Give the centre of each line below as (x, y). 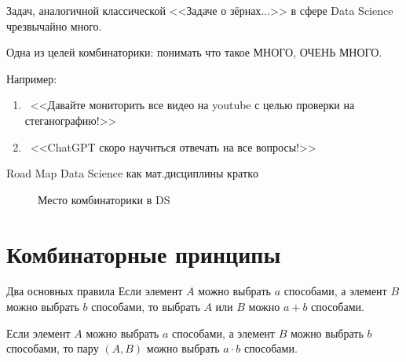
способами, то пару (53, 348)
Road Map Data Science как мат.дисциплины (115, 173)
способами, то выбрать (146, 307)
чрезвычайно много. (54, 26)
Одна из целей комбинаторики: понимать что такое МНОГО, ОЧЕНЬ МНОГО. (194, 52)
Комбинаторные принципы (144, 253)
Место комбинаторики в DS (104, 199)
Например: (32, 78)
